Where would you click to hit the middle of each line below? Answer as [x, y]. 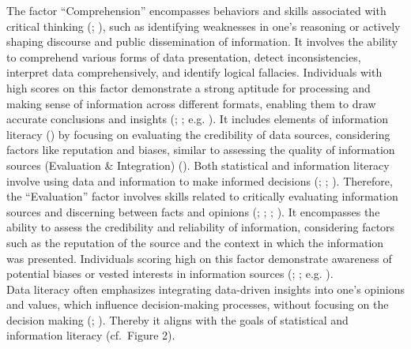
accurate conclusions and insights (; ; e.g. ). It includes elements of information [198, 119]
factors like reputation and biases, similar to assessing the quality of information [201, 150]
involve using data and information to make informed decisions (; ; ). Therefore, [200, 180]
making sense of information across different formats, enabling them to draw [191, 103]
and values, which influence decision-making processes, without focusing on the [198, 304]
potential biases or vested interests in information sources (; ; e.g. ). [170, 274]
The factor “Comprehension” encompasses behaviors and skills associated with [196, 10]
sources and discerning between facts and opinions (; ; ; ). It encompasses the [193, 211]
